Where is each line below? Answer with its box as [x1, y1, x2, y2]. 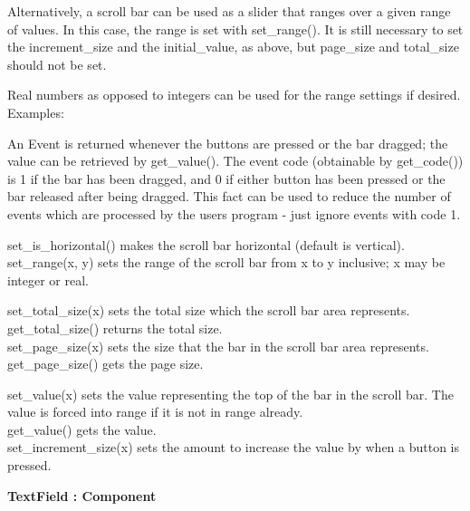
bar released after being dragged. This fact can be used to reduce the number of [7, 187, 451, 206]
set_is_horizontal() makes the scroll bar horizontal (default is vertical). [7, 235, 405, 254]
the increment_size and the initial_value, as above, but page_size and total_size [7, 37, 459, 56]
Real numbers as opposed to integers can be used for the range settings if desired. [7, 85, 461, 104]
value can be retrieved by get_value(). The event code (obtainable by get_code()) [7, 151, 464, 170]
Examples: [7, 102, 64, 121]
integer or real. [7, 270, 89, 289]
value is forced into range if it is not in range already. [7, 402, 303, 421]
